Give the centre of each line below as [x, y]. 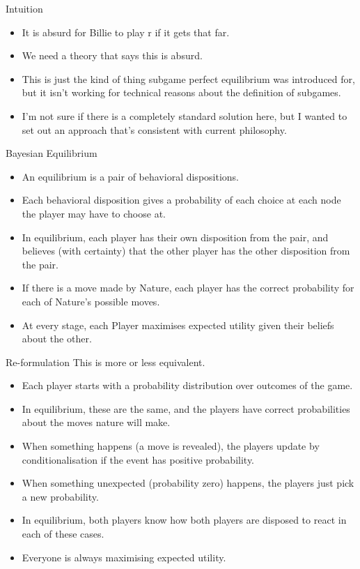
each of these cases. [63, 534]
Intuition [24, 8]
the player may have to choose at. [94, 213]
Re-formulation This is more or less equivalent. [105, 362]
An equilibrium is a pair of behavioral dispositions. [131, 176]
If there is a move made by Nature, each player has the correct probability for [188, 288]
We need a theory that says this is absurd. [112, 55]
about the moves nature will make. [96, 422]
